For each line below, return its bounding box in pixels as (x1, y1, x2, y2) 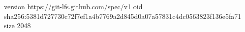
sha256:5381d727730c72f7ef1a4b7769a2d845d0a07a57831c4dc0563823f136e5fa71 (4, 11, 242, 21)
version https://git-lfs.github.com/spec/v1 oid (4, 1, 143, 11)
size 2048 (4, 20, 31, 31)
